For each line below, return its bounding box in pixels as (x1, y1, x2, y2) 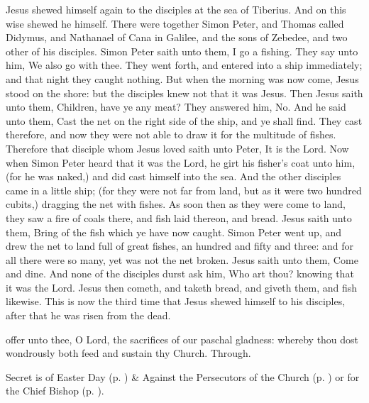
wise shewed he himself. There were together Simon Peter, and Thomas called (6, 16, 344, 31)
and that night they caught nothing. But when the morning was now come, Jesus (6, 71, 359, 86)
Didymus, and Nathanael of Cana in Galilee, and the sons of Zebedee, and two (6, 30, 348, 45)
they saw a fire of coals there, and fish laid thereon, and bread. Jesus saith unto (6, 210, 352, 225)
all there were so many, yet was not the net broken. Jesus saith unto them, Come (6, 252, 358, 267)
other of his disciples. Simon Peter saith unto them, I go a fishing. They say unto (6, 43, 358, 58)
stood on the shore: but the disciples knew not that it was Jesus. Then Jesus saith (6, 85, 363, 100)
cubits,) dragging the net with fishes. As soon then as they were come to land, (6, 197, 346, 211)
